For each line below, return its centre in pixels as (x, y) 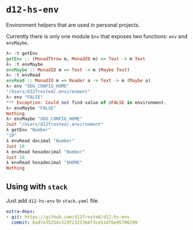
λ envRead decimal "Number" (40, 141)
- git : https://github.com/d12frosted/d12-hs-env (68, 217)
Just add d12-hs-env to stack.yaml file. (53, 201)
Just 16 (16, 157)
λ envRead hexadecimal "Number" (45, 152)
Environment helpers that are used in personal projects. (73, 25)
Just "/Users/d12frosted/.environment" (55, 125)
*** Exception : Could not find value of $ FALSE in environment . (86, 102)
